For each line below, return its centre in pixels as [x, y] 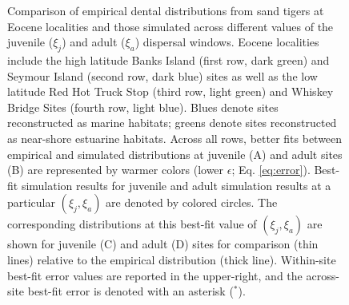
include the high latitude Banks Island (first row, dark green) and [168, 59]
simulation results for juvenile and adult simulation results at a [176, 185]
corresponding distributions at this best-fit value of [132, 224]
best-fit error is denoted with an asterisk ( [130, 291]
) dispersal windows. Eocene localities [227, 42]
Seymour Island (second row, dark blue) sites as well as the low [162, 75]
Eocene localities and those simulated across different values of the [170, 26]
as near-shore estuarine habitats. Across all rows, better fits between [175, 138]
